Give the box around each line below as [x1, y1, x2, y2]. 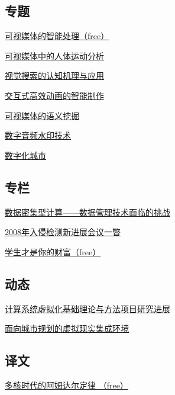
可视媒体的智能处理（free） [5, 30, 109, 42]
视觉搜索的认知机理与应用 [5, 69, 104, 82]
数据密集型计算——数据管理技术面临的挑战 [5, 205, 170, 218]
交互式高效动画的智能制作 [5, 89, 104, 101]
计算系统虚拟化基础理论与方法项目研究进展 [5, 302, 170, 314]
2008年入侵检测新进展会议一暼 [5, 226, 121, 238]
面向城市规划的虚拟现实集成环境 [5, 322, 129, 335]
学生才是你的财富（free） [5, 245, 101, 258]
